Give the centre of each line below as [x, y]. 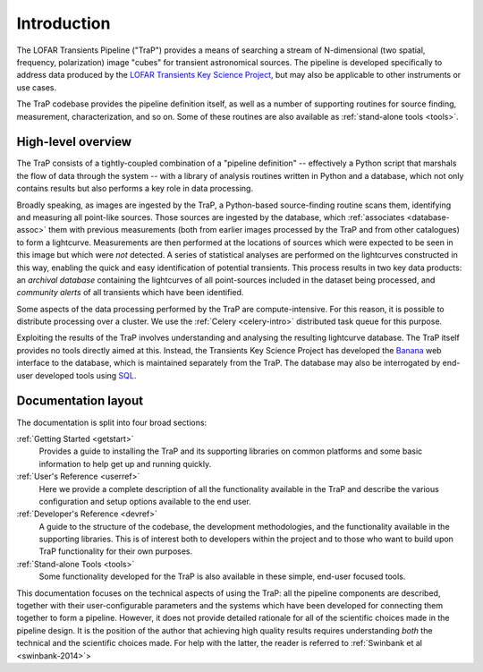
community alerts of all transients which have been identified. [130, 293]
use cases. [37, 87]
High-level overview [74, 142]
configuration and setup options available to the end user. [145, 501]
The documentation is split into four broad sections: [112, 422]
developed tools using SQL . [86, 375]
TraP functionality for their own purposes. [116, 551]
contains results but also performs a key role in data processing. [135, 189]
